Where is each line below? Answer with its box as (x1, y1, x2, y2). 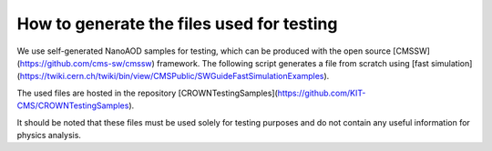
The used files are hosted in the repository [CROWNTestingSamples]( (16, 87, 278, 98)
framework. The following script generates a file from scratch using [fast (156, 57, 430, 68)
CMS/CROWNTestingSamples (16, 100, 129, 111)
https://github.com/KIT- (277, 87, 366, 98)
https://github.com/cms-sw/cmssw (19, 57, 152, 68)
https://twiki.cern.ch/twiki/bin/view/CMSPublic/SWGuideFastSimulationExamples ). (19, 71, 330, 82)
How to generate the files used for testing (16, 14, 338, 34)
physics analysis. (16, 129, 82, 140)
